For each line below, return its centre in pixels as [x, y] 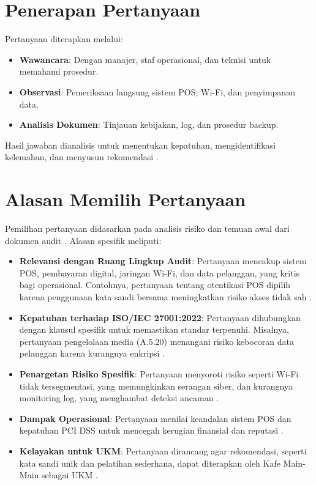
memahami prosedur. [59, 71]
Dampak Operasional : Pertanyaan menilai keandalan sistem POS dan [155, 418]
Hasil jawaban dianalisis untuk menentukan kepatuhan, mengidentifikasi [141, 145]
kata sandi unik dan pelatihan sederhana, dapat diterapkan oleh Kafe [150, 463]
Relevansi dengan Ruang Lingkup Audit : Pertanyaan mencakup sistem [163, 261]
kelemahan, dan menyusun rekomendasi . [82, 157]
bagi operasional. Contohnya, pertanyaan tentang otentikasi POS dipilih [155, 285]
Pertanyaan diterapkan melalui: [64, 39]
